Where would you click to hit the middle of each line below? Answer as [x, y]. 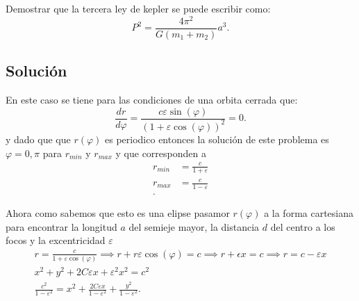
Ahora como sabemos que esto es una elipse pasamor [118, 212]
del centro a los [303, 226]
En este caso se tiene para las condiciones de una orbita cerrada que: [152, 99]
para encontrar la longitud [61, 226]
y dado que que [38, 139]
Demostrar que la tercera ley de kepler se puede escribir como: [138, 8]
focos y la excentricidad [56, 240]
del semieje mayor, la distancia [194, 226]
